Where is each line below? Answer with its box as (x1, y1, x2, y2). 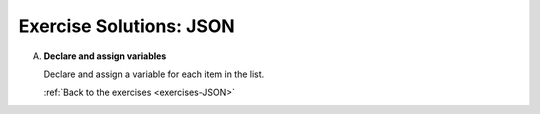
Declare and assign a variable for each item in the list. (43, 68, 265, 80)
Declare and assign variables (43, 50, 167, 62)
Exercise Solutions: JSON (18, 15, 235, 37)
